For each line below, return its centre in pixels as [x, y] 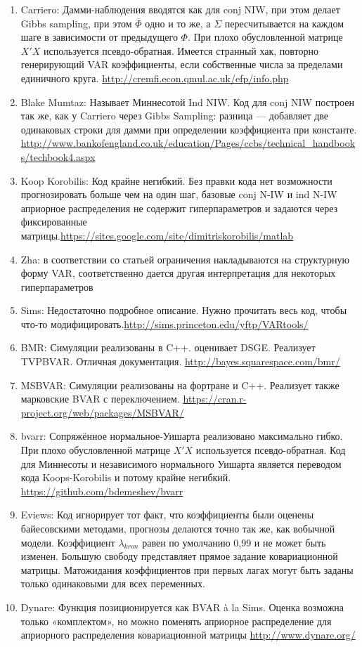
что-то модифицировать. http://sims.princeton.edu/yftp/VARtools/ [164, 323]
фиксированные [54, 222]
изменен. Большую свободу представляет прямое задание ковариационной [179, 556]
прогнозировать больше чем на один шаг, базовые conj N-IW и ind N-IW [179, 194]
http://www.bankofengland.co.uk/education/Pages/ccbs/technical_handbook [188, 143]
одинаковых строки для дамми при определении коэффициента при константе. [189, 129]
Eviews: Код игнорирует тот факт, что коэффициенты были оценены [167, 515]
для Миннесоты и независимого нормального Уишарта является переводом [181, 463]
